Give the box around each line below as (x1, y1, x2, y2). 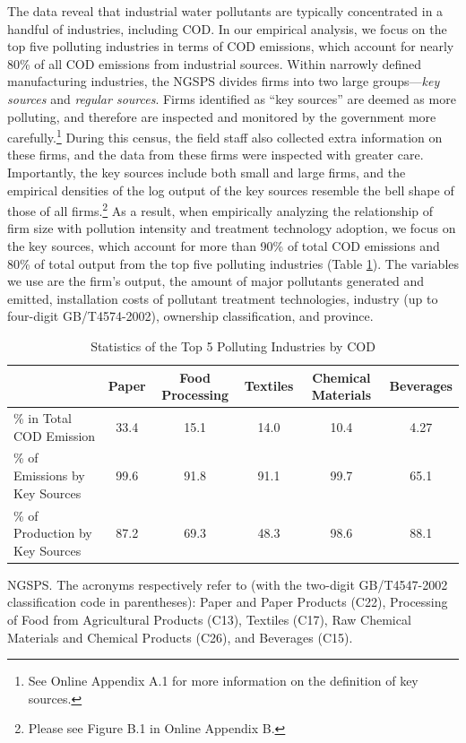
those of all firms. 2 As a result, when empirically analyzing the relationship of (7, 199, 434, 220)
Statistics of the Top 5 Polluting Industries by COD (91, 337, 375, 355)
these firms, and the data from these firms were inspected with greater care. (7, 145, 424, 164)
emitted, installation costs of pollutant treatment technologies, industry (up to (7, 289, 438, 307)
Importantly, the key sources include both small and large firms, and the (7, 163, 406, 181)
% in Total (13, 409, 72, 428)
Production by (13, 523, 92, 542)
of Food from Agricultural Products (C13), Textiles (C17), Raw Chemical (7, 609, 411, 628)
